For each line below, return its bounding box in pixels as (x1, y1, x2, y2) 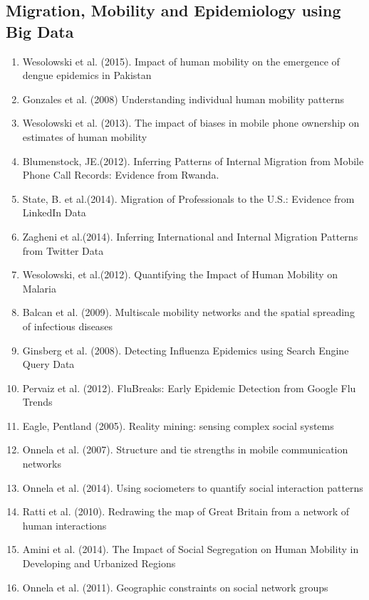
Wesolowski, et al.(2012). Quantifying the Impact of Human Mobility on (22, 267, 338, 282)
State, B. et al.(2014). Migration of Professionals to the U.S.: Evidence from (22, 191, 355, 206)
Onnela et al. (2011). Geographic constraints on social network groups (22, 579, 328, 594)
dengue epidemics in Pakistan (22, 68, 152, 83)
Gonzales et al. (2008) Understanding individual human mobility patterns (22, 91, 344, 106)
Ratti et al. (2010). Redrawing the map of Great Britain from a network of (22, 504, 350, 519)
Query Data (22, 357, 75, 372)
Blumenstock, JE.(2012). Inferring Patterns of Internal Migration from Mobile (22, 153, 364, 168)
